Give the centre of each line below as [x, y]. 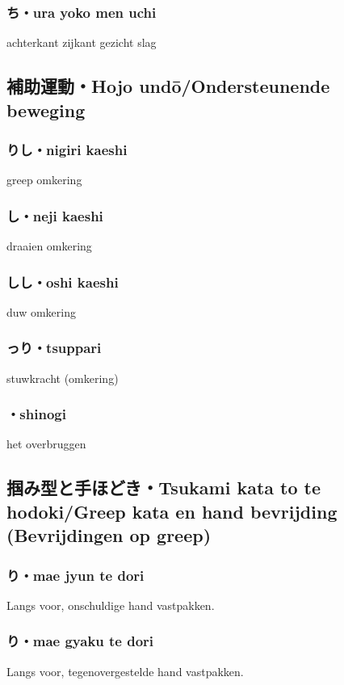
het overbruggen [46, 444]
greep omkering [44, 180]
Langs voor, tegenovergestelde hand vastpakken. [125, 671]
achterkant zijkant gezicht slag [82, 42]
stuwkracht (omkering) [63, 378]
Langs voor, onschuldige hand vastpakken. [111, 605]
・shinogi [36, 414]
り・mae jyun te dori [76, 575]
